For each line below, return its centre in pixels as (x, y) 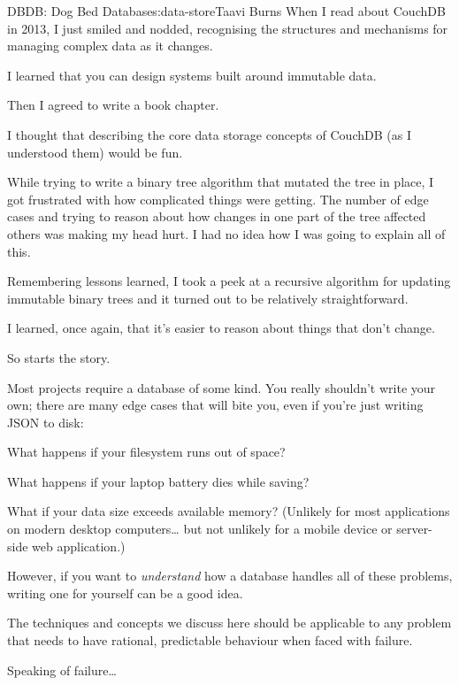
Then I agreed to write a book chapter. (113, 105)
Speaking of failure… (62, 670)
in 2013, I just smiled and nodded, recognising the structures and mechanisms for (228, 28)
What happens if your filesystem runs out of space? (146, 452)
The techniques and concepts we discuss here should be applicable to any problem (229, 623)
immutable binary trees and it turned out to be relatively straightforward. (208, 298)
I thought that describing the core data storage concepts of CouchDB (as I (209, 134)
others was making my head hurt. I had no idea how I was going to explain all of (226, 233)
